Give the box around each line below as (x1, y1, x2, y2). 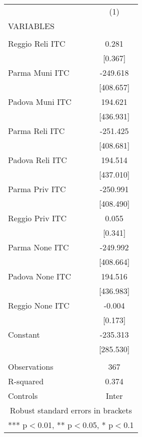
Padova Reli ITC (8, 154, 67, 166)
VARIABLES (8, 20, 54, 32)
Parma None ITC (8, 241, 69, 253)
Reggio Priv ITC (8, 212, 66, 224)
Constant (8, 329, 40, 340)
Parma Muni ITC (8, 67, 69, 78)
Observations (8, 361, 53, 372)
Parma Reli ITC (8, 125, 65, 136)
